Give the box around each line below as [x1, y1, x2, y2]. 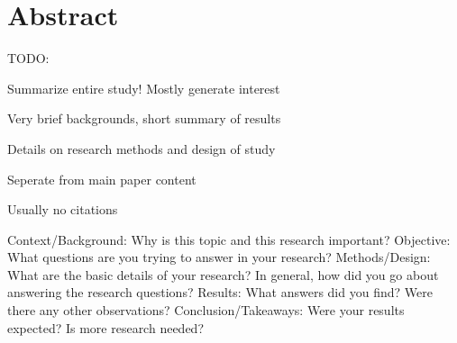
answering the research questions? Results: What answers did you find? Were [7, 283, 433, 302]
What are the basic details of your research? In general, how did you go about [7, 265, 439, 284]
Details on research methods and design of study [7, 139, 276, 158]
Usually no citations [7, 200, 118, 219]
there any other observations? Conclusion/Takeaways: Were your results [7, 301, 405, 320]
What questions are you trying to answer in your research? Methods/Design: [7, 248, 431, 266]
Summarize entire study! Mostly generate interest [7, 78, 280, 97]
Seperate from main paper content [7, 169, 197, 188]
